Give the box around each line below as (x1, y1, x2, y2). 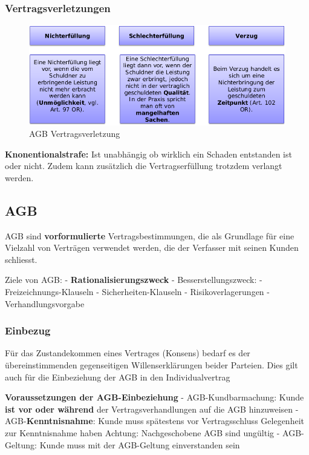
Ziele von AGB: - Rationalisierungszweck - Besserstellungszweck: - (5, 273, 262, 286)
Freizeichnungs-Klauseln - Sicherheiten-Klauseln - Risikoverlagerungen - (5, 285, 270, 298)
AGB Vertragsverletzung (29, 127, 120, 140)
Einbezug (5, 323, 51, 338)
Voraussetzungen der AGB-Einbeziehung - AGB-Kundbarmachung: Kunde (5, 391, 304, 404)
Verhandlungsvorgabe (5, 297, 85, 310)
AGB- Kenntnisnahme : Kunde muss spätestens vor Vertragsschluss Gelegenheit (5, 414, 304, 427)
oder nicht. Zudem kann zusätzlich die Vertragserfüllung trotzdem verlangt (5, 159, 282, 172)
